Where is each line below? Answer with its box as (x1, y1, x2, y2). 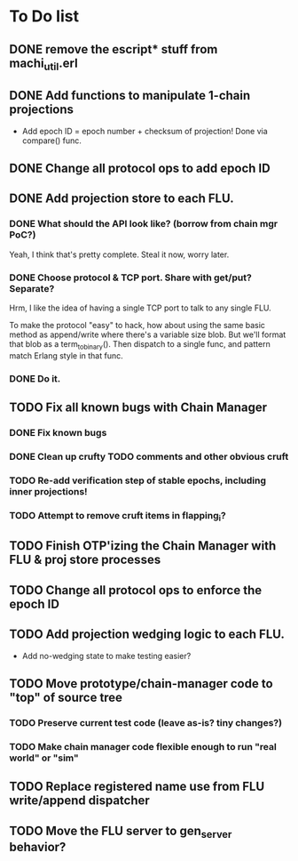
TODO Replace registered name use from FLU (9, 779, 265, 794)
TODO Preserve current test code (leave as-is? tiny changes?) (9, 716, 282, 728)
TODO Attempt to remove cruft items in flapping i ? (9, 509, 226, 524)
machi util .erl (9, 55, 78, 73)
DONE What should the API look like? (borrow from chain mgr (9, 218, 278, 230)
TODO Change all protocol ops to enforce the (9, 583, 263, 598)
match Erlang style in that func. (9, 350, 124, 361)
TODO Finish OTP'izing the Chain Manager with (9, 538, 277, 553)
